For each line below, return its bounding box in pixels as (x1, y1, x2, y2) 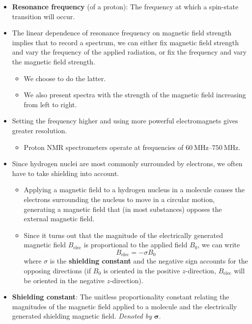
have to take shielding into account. (12, 168, 119, 178)
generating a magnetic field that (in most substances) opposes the (24, 204, 222, 214)
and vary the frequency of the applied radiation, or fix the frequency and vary (12, 47, 247, 57)
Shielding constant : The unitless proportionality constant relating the (12, 292, 229, 302)
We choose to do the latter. (24, 73, 106, 83)
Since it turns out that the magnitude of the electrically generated (24, 230, 224, 240)
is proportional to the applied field (84, 239, 188, 250)
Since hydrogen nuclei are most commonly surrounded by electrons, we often (12, 158, 243, 169)
